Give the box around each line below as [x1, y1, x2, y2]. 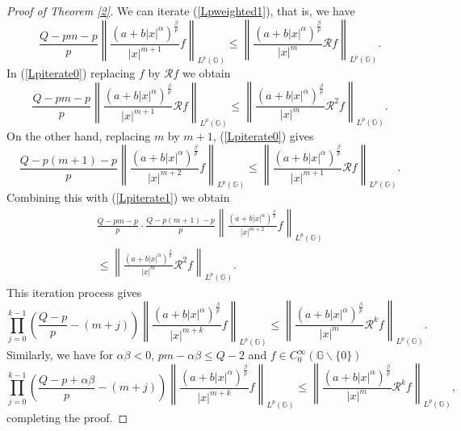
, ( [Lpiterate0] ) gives [212, 127, 314, 144]
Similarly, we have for [6, 346, 113, 363]
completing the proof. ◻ [6, 408, 128, 425]
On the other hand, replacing [6, 127, 151, 144]
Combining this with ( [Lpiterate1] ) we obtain [6, 189, 230, 206]
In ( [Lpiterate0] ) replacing [6, 65, 136, 82]
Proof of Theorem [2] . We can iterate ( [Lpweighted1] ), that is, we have [6, 2, 355, 19]
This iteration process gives [6, 283, 142, 300]
